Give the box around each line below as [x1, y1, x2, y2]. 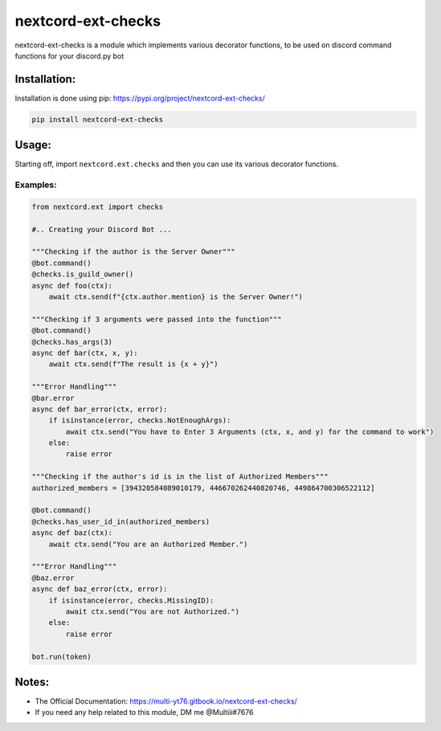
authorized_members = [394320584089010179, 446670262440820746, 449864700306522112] [31, 483, 375, 492]
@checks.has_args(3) [31, 337, 112, 346]
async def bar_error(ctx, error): [31, 404, 168, 414]
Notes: [14, 675, 50, 688]
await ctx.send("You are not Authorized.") [65, 606, 240, 616]
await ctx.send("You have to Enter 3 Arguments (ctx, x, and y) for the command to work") [65, 427, 435, 436]
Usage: [14, 138, 52, 152]
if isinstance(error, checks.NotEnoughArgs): [48, 416, 231, 425]
